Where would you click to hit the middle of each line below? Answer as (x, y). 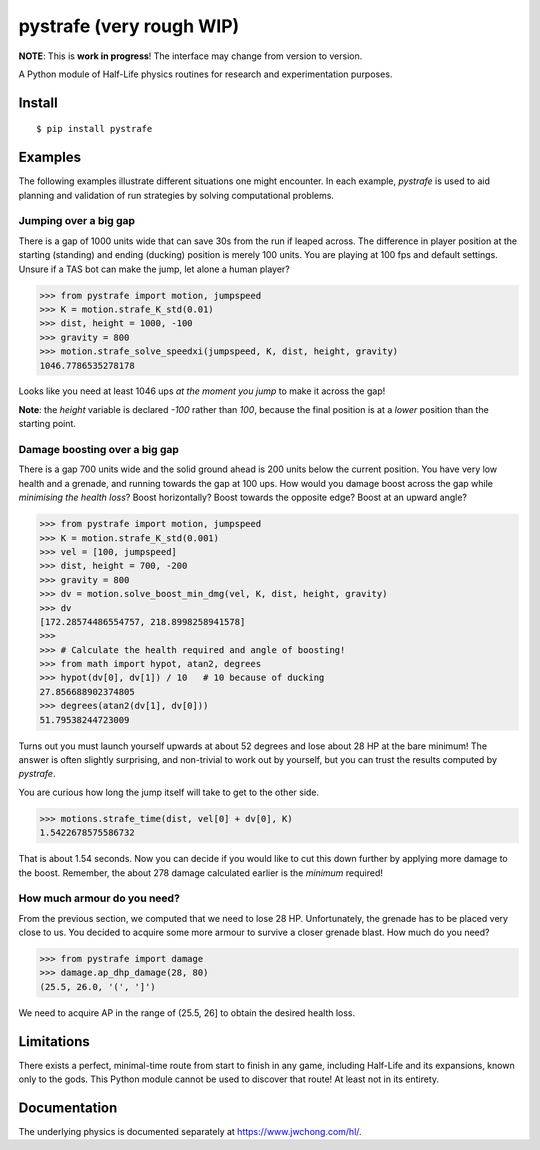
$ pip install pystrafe (94, 129)
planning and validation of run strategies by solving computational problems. (176, 195)
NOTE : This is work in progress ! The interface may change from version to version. (190, 56)
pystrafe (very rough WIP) (129, 26)
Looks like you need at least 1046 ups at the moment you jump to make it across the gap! (202, 391)
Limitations (54, 1041)
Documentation (68, 1107)
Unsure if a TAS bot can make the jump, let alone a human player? (154, 269)
